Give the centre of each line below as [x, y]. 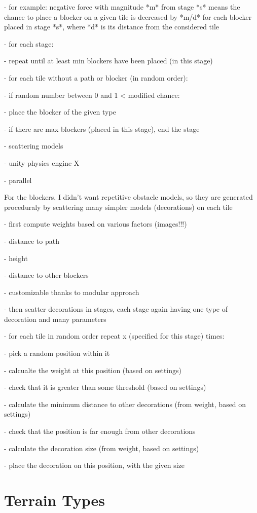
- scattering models [34, 146]
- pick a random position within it [57, 353]
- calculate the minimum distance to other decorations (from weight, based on [125, 404]
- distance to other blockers [46, 275]
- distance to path [32, 241]
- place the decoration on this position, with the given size [95, 465]
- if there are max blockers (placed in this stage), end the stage [102, 129]
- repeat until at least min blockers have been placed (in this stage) [108, 61]
